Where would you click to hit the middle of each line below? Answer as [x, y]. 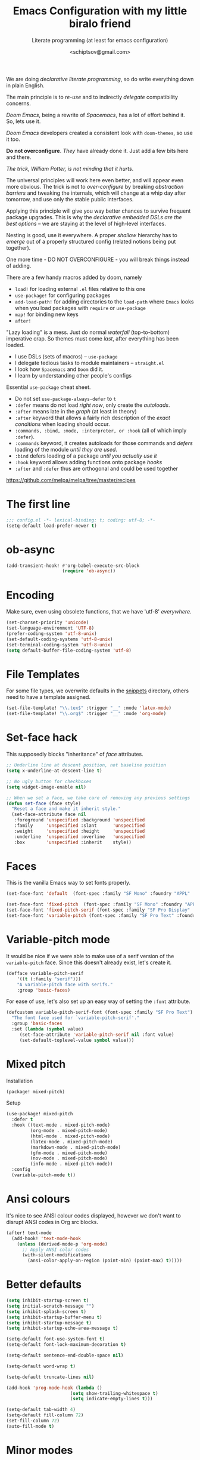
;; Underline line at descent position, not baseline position [86, 765]
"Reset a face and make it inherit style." [66, 809]
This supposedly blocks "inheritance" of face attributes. [75, 754]
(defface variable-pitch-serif [45, 973]
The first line [38, 504]
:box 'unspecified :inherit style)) [73, 842]
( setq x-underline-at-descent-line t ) [54, 771]
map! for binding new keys [46, 314]
